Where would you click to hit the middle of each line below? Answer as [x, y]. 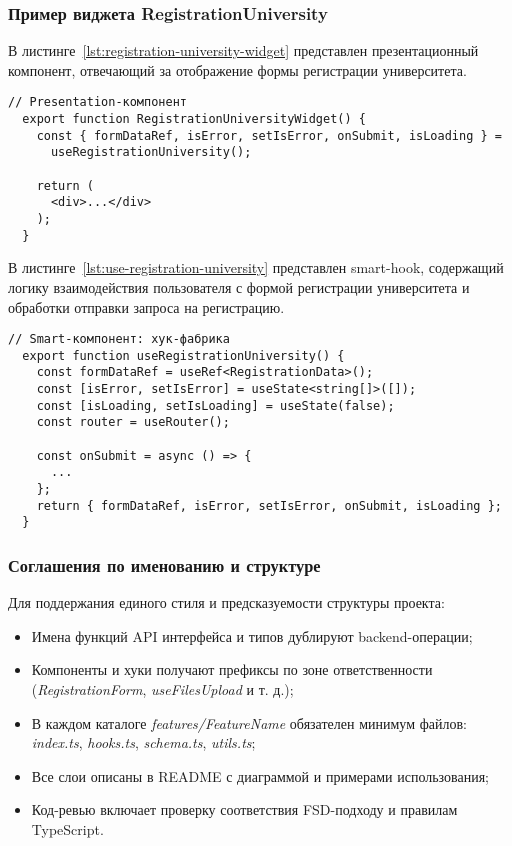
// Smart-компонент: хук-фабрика [119, 339]
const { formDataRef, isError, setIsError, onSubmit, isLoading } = [269, 135]
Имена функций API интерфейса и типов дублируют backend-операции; [252, 635]
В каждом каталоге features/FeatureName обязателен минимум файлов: [249, 722]
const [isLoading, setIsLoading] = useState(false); [215, 405]
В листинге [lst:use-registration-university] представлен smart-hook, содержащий [256, 267]
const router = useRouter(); [133, 422]
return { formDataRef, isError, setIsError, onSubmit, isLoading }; [269, 505]
